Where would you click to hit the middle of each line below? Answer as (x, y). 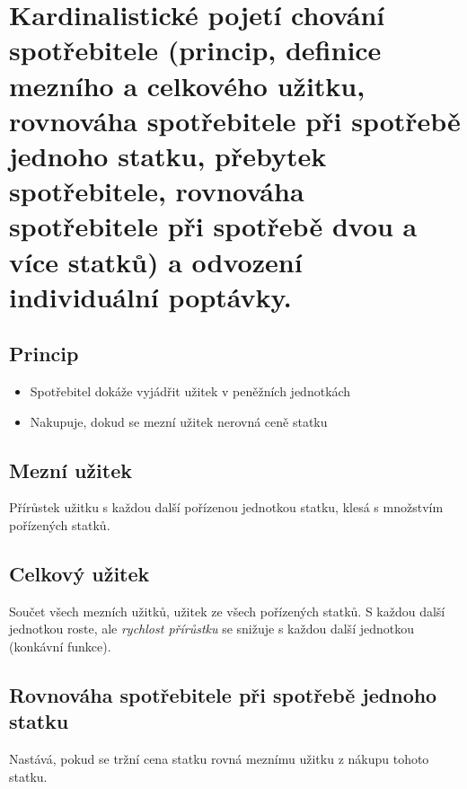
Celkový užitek (79, 574)
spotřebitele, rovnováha (157, 191)
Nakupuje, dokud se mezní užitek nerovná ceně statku (179, 421)
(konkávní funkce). (60, 647)
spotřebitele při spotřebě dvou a (213, 226)
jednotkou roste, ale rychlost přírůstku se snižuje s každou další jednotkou (211, 629)
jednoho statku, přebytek (168, 155)
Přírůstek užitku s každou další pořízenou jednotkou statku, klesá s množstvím (226, 507)
